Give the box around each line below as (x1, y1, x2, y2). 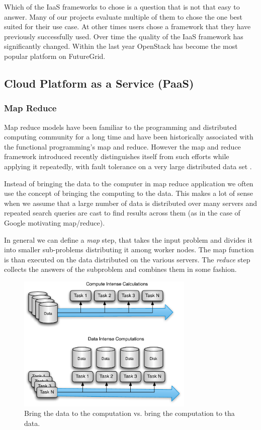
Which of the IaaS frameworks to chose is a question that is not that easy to (4, 2, 240, 12)
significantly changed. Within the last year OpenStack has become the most (4, 41, 238, 51)
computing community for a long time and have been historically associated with (4, 131, 253, 142)
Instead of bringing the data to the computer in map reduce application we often (4, 178, 253, 188)
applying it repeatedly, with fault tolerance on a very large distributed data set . (4, 161, 252, 171)
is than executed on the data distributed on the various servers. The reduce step (4, 254, 250, 264)
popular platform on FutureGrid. (4, 50, 106, 61)
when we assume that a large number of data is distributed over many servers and (4, 197, 257, 208)
